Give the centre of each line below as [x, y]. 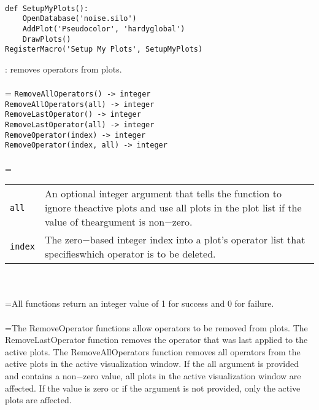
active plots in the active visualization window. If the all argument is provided [152, 364]
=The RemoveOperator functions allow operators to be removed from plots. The [156, 327]
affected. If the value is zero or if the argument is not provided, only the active [153, 388]
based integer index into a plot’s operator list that [198, 240]
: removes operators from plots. [63, 69]
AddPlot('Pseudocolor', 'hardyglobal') [104, 29]
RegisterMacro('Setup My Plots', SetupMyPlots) [104, 49]
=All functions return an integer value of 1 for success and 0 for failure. [140, 303]
